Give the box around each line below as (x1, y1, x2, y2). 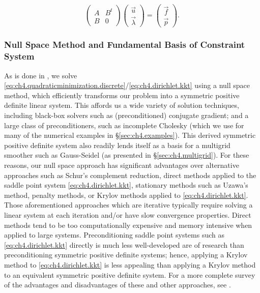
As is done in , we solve (4, 70, 77, 80)
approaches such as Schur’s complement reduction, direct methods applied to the (4, 169, 256, 180)
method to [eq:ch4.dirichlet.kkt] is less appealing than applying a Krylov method (4, 259, 256, 270)
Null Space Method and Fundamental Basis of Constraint (4, 38, 245, 51)
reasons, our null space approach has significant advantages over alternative (4, 160, 239, 170)
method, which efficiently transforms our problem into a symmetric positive (4, 90, 240, 100)
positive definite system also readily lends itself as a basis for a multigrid (4, 139, 230, 150)
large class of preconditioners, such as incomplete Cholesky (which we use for (4, 120, 244, 130)
